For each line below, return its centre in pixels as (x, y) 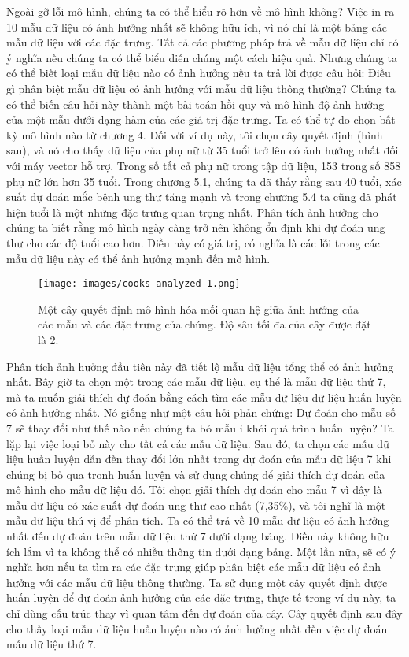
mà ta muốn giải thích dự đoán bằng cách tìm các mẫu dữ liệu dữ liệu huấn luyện (204, 397)
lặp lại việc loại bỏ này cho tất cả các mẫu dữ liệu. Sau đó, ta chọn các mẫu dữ (198, 443)
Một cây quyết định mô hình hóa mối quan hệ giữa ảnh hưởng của (198, 308)
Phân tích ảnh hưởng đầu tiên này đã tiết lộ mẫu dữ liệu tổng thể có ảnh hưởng (200, 366)
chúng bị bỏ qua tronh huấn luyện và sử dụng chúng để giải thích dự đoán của (196, 474)
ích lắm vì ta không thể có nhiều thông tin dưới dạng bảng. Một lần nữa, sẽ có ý (201, 551)
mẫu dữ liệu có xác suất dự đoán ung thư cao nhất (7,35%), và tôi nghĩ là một (196, 505)
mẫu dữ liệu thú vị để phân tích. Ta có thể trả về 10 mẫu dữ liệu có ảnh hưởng (198, 520)
